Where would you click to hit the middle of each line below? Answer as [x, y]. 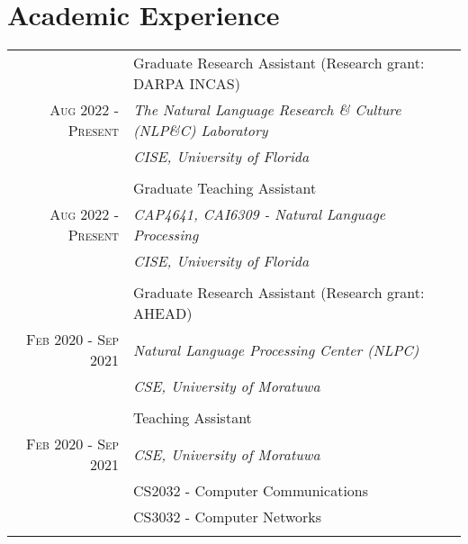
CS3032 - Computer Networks [228, 517]
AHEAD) [163, 313]
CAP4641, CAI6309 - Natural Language [260, 214]
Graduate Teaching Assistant [225, 188]
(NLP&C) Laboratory [201, 131]
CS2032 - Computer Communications [251, 491]
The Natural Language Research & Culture [267, 110]
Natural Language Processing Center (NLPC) [276, 349]
